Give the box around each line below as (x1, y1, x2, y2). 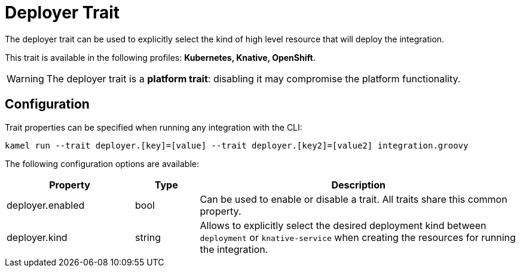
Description (331, 178, 386, 191)
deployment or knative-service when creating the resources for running (200, 231, 516, 243)
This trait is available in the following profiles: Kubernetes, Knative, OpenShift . (5, 52, 316, 63)
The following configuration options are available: (5, 158, 200, 169)
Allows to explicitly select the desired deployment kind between (200, 219, 487, 231)
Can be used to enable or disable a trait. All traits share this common (200, 193, 507, 205)
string (135, 231, 161, 243)
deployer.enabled (7, 199, 85, 211)
